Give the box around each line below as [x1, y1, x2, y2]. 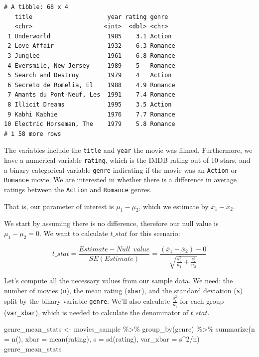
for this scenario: [129, 228, 180, 238]
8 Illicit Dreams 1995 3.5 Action [7, 101, 172, 108]
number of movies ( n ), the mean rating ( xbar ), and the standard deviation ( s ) [4, 285, 243, 295]
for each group [180, 296, 224, 306]
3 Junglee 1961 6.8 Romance [7, 52, 175, 59]
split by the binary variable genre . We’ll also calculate [4, 296, 170, 306]
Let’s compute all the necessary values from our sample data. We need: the [4, 275, 233, 286]
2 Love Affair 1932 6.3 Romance [7, 42, 175, 50]
